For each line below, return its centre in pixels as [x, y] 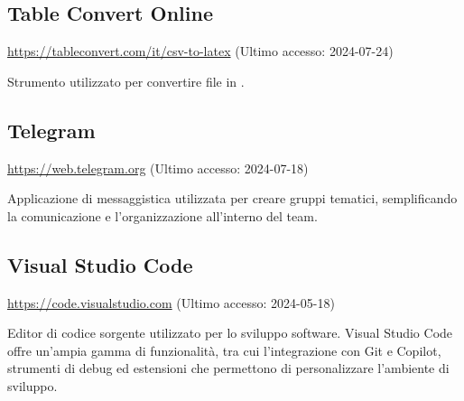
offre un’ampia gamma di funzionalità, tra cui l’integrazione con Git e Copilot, [224, 350]
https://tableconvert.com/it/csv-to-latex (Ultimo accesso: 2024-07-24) [200, 51]
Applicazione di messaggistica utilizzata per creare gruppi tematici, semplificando [232, 198]
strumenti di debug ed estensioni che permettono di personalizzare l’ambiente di [228, 368]
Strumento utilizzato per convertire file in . [126, 81]
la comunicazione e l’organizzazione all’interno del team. [162, 215]
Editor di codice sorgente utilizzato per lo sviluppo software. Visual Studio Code [230, 333]
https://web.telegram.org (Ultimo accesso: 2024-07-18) [158, 168]
